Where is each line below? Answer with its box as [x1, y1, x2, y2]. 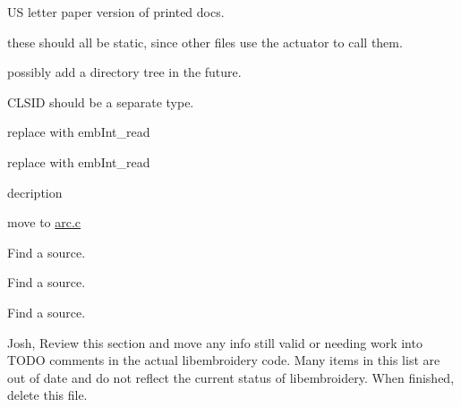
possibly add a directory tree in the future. [7, 63, 242, 81]
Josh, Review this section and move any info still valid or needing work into [7, 333, 423, 352]
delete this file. [7, 386, 88, 404]
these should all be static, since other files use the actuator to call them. [7, 32, 403, 51]
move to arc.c [7, 213, 81, 232]
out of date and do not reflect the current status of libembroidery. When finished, [7, 368, 455, 386]
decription [7, 182, 63, 201]
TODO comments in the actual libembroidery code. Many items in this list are [7, 351, 440, 369]
